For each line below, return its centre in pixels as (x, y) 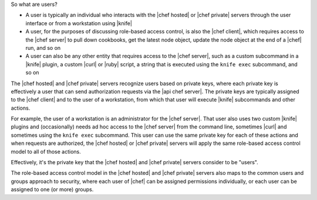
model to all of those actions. (46, 151)
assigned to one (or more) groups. (52, 189)
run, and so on (43, 48)
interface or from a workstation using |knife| (79, 23)
